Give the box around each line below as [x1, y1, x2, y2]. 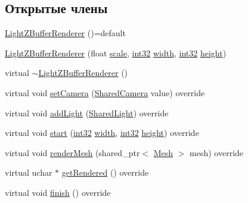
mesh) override [190, 146, 244, 158]
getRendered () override [61, 166, 149, 179]
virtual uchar [5, 166, 52, 179]
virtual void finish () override [5, 186, 111, 198]
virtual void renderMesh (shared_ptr [5, 146, 140, 158]
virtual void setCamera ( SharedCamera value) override [5, 86, 205, 99]
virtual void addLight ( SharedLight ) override [5, 106, 169, 119]
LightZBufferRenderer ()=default [5, 27, 126, 39]
